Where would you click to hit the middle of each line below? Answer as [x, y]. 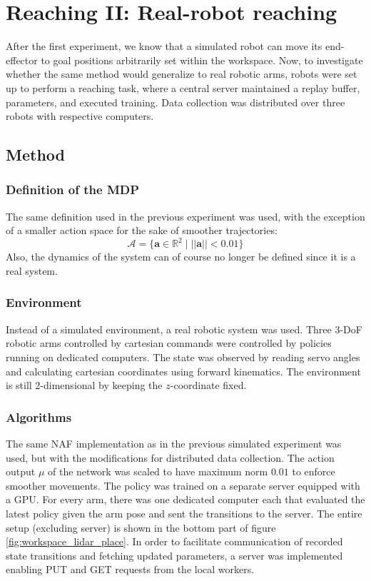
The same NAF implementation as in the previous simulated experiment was [174, 443]
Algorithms [39, 416]
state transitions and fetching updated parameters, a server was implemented [174, 555]
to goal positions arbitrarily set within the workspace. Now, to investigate [202, 60]
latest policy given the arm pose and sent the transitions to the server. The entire [184, 513]
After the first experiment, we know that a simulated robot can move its [164, 46]
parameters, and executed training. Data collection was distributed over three [176, 102]
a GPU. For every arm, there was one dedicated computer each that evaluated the [185, 499]
